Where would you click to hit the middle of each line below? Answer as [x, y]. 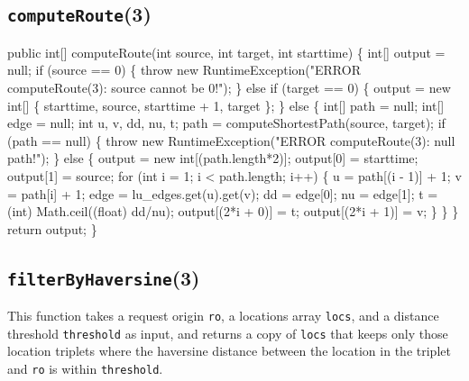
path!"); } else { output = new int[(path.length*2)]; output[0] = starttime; [213, 158]
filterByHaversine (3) [104, 277]
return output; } [52, 228]
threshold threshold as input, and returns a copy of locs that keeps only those [228, 333]
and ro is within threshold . [85, 368]
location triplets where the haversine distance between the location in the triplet [229, 351]
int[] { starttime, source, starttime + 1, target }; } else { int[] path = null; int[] [226, 105]
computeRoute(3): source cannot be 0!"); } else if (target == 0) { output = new [229, 87]
